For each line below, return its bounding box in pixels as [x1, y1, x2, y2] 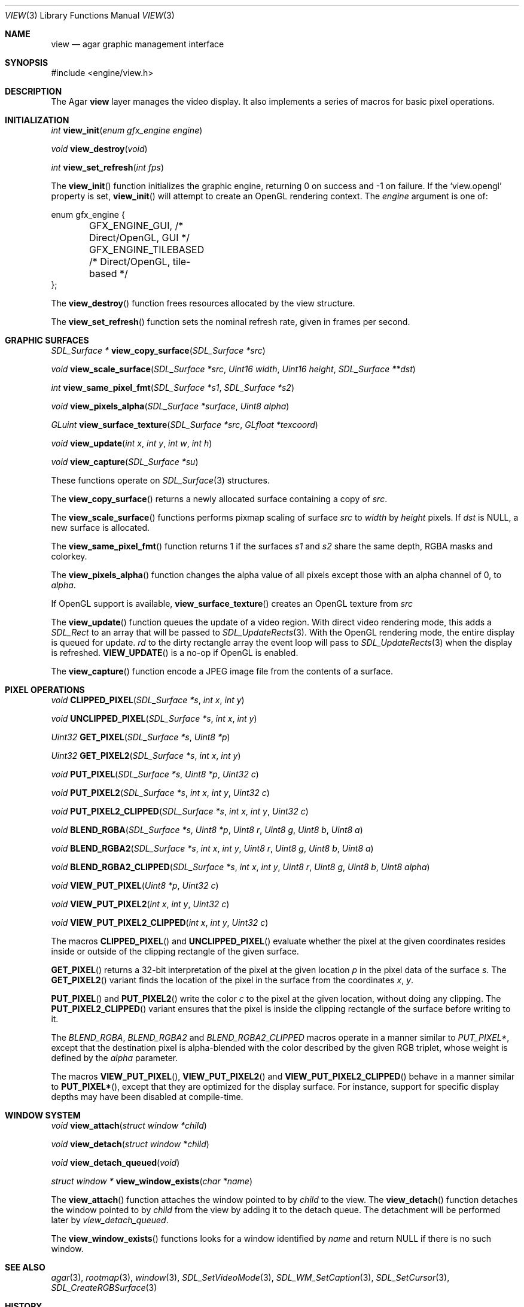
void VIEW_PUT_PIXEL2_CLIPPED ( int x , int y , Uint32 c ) [51, 917, 269, 928]
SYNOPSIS [5, 57, 48, 68]
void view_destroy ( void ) [51, 144, 148, 154]
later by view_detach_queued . [51, 1215, 169, 1225]
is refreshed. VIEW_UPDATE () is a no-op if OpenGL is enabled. [51, 648, 298, 658]
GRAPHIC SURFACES [5, 335, 89, 345]
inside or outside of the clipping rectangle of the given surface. [51, 946, 299, 956]
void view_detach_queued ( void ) [51, 1157, 180, 1168]
